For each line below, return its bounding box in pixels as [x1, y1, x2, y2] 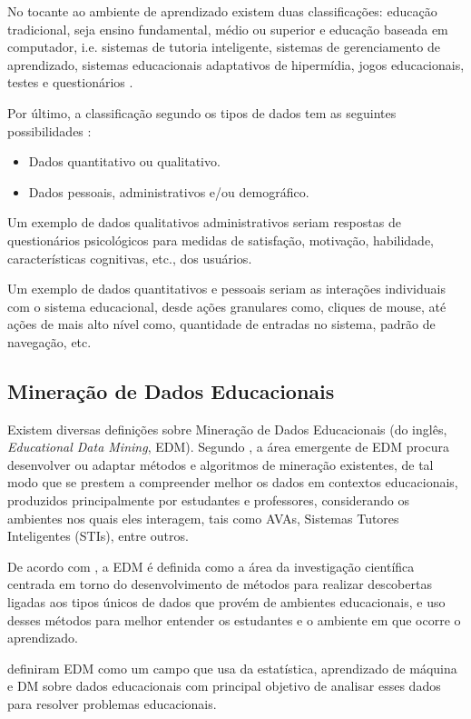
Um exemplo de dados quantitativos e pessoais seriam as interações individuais [7, 279, 446, 298]
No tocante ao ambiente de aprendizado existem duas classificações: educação [7, 2, 437, 20]
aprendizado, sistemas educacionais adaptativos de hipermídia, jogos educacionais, [7, 55, 465, 74]
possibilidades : [7, 121, 92, 140]
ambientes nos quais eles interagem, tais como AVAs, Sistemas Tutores [7, 508, 399, 527]
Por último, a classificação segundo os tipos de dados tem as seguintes [7, 103, 397, 122]
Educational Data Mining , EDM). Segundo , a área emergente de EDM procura [7, 437, 449, 456]
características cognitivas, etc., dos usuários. [7, 248, 252, 267]
